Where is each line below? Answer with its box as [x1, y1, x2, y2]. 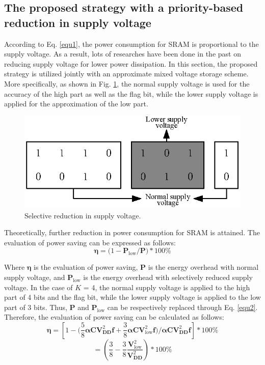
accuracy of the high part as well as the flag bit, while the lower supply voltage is [4, 88, 258, 99]
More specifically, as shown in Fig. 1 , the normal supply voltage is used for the [4, 78, 250, 89]
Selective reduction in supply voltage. [24, 210, 141, 220]
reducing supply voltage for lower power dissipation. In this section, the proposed [4, 58, 258, 69]
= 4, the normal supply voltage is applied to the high [83, 282, 250, 292]
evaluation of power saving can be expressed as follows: [4, 237, 176, 247]
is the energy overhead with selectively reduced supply [83, 271, 253, 282]
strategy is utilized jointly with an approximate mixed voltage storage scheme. [4, 68, 249, 79]
